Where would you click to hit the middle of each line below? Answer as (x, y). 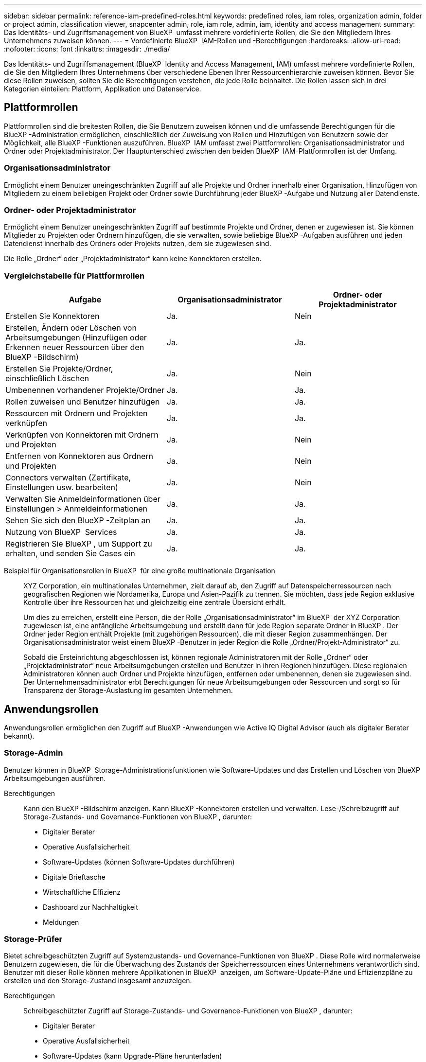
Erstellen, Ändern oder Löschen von (71, 328)
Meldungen (61, 922)
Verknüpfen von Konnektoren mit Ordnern (82, 435)
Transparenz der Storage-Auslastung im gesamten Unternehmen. (128, 690)
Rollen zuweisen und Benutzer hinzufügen (83, 402)
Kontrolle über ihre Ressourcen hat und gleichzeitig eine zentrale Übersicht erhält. (155, 602)
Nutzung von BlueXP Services (61, 532)
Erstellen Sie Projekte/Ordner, (59, 369)
